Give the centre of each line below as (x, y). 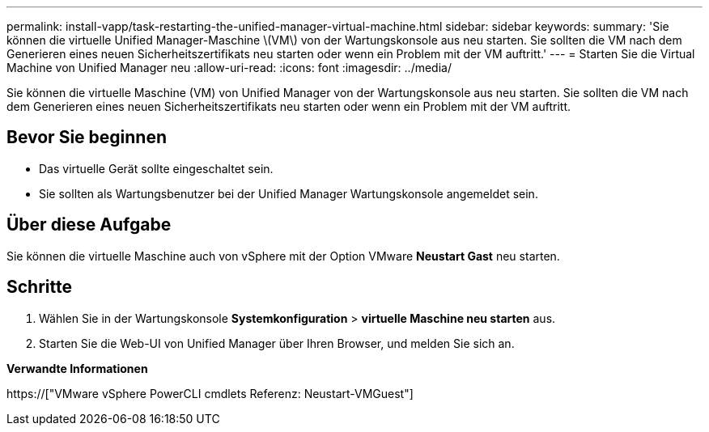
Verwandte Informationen (77, 368)
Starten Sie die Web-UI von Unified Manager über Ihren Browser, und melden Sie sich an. (277, 343)
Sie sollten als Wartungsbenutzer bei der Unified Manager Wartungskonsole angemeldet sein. (289, 193)
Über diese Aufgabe (89, 225)
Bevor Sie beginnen (87, 138)
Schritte (39, 287)
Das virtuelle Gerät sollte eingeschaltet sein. (156, 168)
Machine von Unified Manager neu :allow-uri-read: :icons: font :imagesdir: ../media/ (229, 68)
